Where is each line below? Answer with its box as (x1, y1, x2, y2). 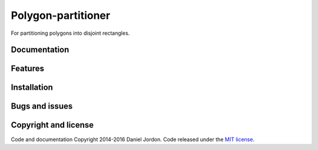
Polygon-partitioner (11, 9, 111, 22)
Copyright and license (11, 120, 94, 130)
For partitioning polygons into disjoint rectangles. (11, 30, 130, 37)
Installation (11, 83, 53, 93)
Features (11, 64, 44, 74)
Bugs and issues (11, 101, 73, 112)
